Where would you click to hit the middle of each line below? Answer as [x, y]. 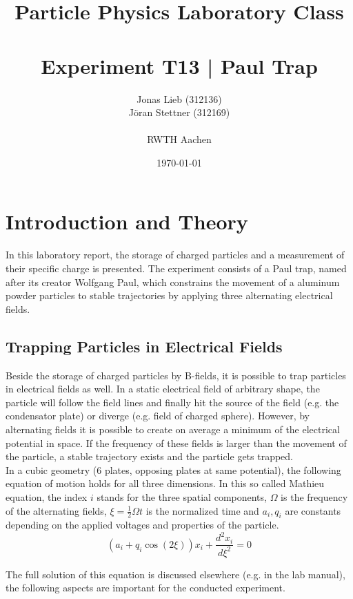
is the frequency [314, 496]
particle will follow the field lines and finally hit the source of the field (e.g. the [172, 402]
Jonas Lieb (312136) [179, 98]
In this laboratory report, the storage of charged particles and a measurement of [175, 255]
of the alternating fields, [56, 510]
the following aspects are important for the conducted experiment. [145, 588]
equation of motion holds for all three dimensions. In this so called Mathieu [165, 483]
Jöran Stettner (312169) [179, 112]
